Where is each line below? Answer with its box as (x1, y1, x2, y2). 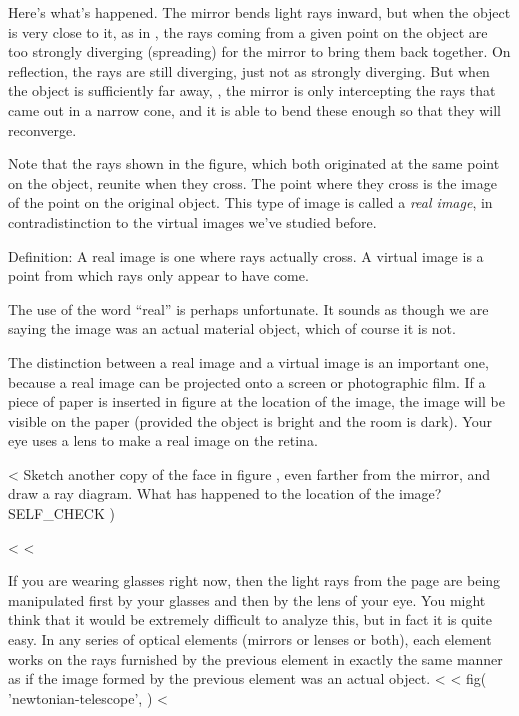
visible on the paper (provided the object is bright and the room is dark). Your (8, 410, 492, 431)
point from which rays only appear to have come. (8, 265, 309, 286)
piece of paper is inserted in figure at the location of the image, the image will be (8, 391, 505, 412)
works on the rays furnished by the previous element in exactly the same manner (8, 648, 503, 669)
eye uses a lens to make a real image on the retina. (8, 430, 318, 451)
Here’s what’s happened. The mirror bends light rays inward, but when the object (8, 2, 511, 22)
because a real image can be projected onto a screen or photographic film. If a (8, 371, 486, 392)
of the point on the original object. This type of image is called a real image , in (8, 192, 493, 213)
